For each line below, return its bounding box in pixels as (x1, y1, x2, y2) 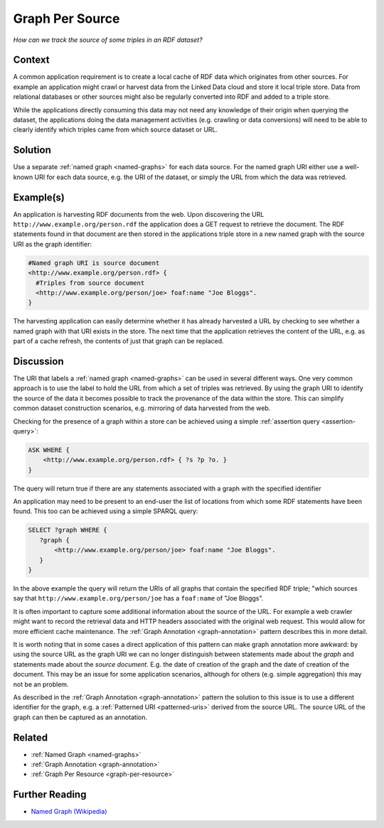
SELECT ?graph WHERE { (28, 526, 107, 534)
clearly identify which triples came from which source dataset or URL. (13, 125, 218, 134)
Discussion (13, 355, 64, 367)
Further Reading (13, 789, 87, 801)
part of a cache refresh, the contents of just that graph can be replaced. (13, 337, 224, 345)
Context (13, 54, 50, 66)
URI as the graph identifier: (13, 240, 92, 248)
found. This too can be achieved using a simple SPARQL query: (13, 507, 198, 515)
